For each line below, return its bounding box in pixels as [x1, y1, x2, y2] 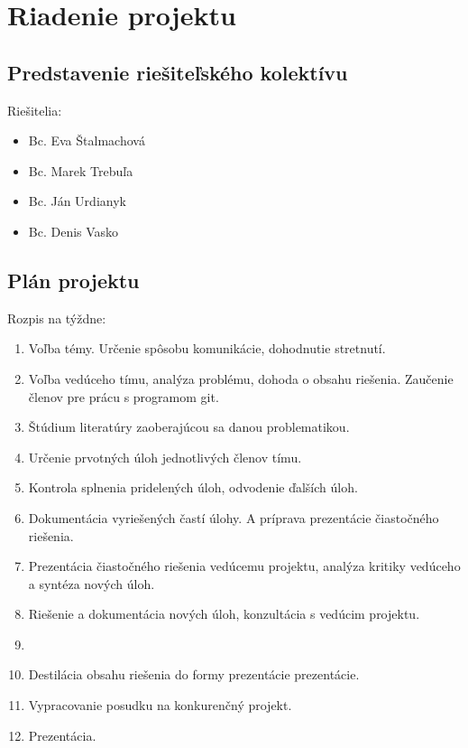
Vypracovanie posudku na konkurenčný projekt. [28, 696, 292, 715]
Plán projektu [7, 266, 140, 294]
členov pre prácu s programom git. [28, 387, 219, 406]
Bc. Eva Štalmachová [28, 131, 145, 150]
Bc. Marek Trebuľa [28, 161, 133, 180]
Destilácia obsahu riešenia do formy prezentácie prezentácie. [28, 665, 360, 684]
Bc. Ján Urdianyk [28, 192, 126, 210]
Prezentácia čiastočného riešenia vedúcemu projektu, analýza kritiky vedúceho [28, 556, 461, 575]
